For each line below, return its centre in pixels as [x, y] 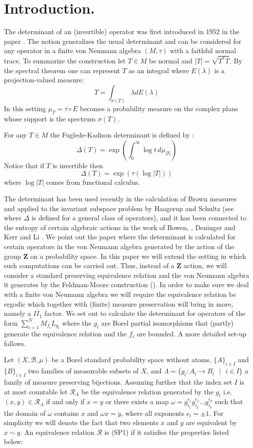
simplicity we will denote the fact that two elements [81, 422]
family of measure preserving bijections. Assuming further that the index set [118, 381]
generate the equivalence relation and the [66, 334]
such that [229, 401]
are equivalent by [211, 422]
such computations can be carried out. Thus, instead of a [89, 265]
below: [13, 441]
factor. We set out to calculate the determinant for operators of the [145, 313]
